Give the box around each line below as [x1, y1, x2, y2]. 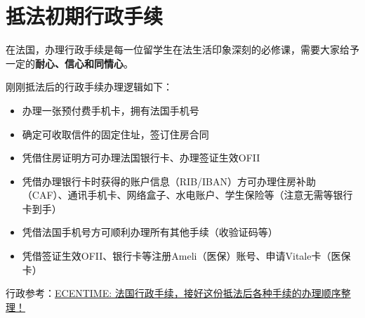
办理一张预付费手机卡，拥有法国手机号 [22, 102, 199, 117]
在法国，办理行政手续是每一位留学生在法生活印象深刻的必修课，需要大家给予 [6, 42, 359, 57]
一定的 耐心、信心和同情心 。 [6, 55, 133, 70]
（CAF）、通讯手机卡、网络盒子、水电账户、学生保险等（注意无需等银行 [22, 187, 353, 202]
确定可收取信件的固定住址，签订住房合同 [22, 126, 209, 141]
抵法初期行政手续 [6, 1, 164, 30]
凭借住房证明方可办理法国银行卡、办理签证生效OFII [22, 150, 260, 165]
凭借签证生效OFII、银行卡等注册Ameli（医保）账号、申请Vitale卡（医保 [22, 249, 351, 263]
